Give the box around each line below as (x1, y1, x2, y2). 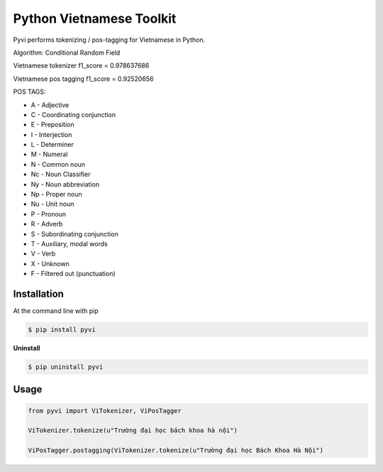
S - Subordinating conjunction (30, 229, 118, 238)
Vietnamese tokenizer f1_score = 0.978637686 (13, 61, 150, 70)
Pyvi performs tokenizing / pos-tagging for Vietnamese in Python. (13, 35, 206, 44)
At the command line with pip (13, 307, 99, 315)
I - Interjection (30, 130, 72, 138)
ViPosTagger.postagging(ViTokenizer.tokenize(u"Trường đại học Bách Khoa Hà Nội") (28, 446, 324, 454)
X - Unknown (30, 259, 70, 268)
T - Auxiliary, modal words (30, 239, 108, 248)
